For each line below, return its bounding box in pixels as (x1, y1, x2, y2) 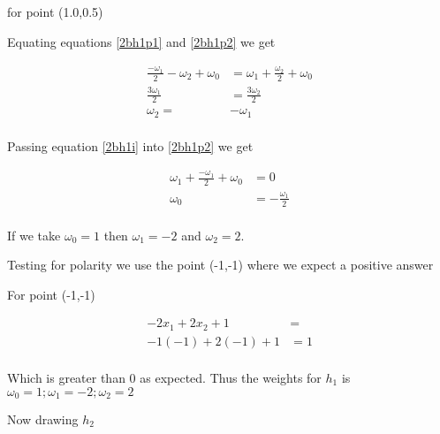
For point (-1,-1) (7, 285, 95, 303)
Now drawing (7, 410, 79, 429)
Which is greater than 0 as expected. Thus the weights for (7, 368, 322, 386)
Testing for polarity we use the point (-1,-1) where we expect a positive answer (7, 255, 434, 274)
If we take (7, 225, 61, 244)
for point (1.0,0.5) (7, 3, 103, 20)
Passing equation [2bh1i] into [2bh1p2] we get (7, 136, 254, 155)
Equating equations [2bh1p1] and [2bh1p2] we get (7, 32, 276, 50)
